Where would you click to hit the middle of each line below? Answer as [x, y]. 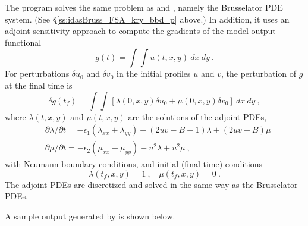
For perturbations [37, 73]
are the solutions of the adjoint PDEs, [197, 116]
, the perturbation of [259, 73]
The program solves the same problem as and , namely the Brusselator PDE [144, 7]
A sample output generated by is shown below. [90, 216]
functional [23, 42]
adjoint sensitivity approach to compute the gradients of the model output [140, 31]
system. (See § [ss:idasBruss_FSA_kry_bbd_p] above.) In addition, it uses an [147, 19]
